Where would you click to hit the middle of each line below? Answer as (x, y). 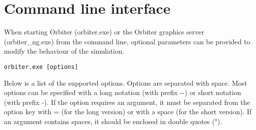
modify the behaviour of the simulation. (64, 51)
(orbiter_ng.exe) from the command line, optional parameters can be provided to (127, 41)
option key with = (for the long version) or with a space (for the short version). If (128, 112)
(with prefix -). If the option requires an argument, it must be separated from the (127, 102)
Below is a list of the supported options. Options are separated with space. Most (126, 82)
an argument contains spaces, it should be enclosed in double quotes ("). (113, 121)
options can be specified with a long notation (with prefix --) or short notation (123, 92)
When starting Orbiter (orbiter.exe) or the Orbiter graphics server (104, 32)
